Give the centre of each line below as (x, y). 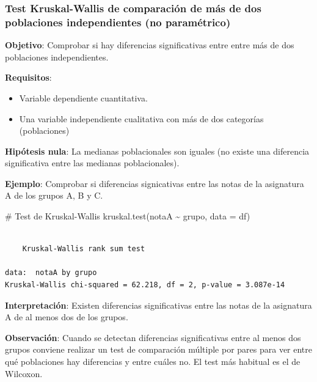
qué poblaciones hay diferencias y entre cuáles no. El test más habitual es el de (153, 362)
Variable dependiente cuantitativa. (83, 97)
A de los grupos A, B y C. (54, 195)
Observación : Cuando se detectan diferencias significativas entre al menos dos (153, 337)
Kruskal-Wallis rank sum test (84, 249)
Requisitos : (28, 77)
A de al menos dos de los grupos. (67, 317)
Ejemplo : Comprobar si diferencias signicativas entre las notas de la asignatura (155, 183)
